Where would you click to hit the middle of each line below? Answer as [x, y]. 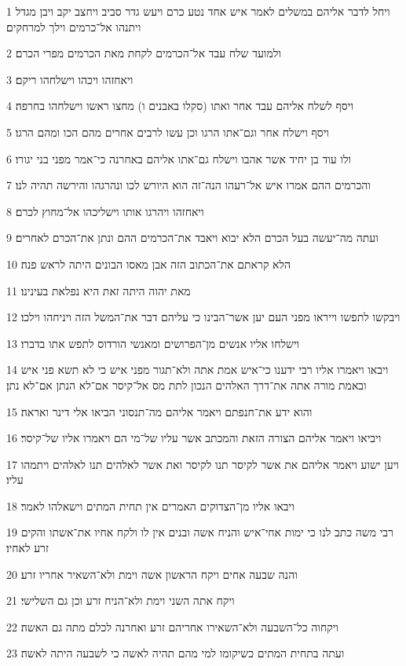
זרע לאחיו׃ [27, 548]
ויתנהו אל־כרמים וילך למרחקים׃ [74, 26]
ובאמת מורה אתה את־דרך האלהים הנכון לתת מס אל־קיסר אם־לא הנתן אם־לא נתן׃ [187, 384]
